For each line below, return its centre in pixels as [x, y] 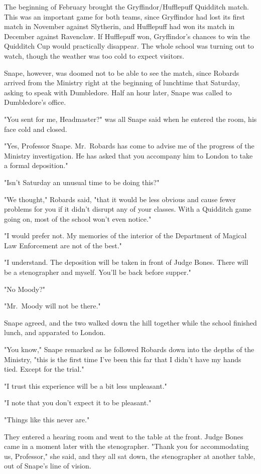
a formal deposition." [36, 165]
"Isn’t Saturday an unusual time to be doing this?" [82, 182]
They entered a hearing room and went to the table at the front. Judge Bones [124, 436]
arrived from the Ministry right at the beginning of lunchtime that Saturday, [122, 83]
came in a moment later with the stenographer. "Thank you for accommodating [126, 446]
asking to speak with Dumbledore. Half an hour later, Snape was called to [118, 92]
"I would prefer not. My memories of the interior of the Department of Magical [125, 235]
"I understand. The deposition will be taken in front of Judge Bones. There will [126, 262]
